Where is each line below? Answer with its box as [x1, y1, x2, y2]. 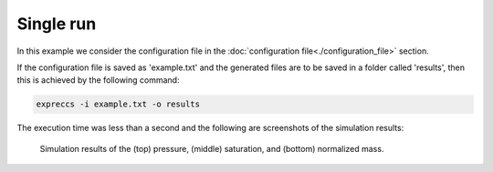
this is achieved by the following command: [16, 75, 180, 86]
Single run [16, 14, 97, 34]
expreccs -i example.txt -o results [36, 99, 201, 109]
